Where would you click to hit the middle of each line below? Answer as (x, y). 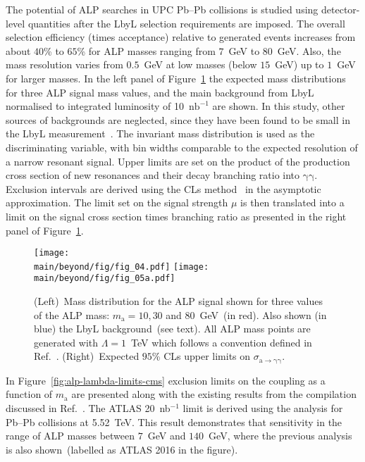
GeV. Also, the (309, 50)
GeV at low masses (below (200, 64)
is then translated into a (292, 202)
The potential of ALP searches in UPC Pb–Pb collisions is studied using (162, 9)
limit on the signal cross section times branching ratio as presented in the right (176, 216)
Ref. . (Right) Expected (87, 356)
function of (29, 394)
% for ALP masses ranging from (146, 50)
